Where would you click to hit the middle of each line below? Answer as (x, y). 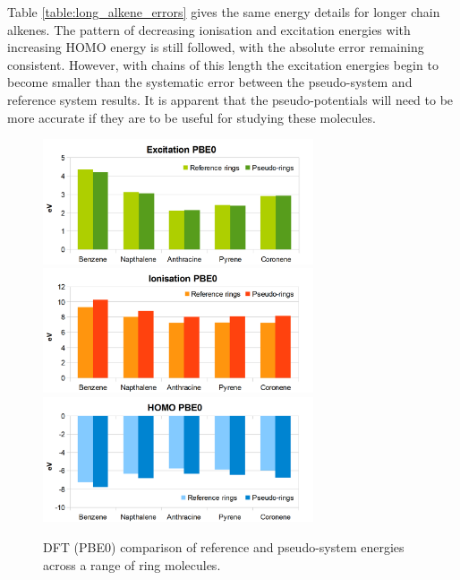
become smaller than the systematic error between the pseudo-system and (210, 82)
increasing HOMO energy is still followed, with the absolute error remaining (216, 47)
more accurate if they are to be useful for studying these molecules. (192, 117)
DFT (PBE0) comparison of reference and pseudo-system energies (224, 547)
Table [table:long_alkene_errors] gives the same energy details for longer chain (224, 12)
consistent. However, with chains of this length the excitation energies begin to (223, 64)
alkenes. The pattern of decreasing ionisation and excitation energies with (209, 29)
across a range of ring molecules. (132, 564)
